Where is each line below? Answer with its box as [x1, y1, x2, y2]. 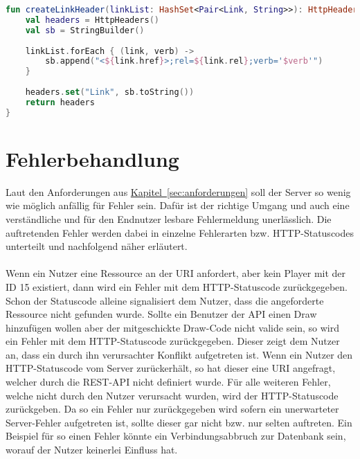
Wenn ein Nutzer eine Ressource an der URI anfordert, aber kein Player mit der [6, 266, 346, 280]
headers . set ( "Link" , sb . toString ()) [25, 87, 195, 97]
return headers [25, 97, 95, 107]
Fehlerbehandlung [6, 144, 179, 172]
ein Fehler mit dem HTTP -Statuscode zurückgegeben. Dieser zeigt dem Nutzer [6, 334, 340, 348]
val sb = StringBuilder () [25, 25, 145, 35]
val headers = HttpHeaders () [25, 15, 159, 25]
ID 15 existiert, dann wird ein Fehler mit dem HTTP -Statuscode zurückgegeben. [6, 279, 348, 294]
